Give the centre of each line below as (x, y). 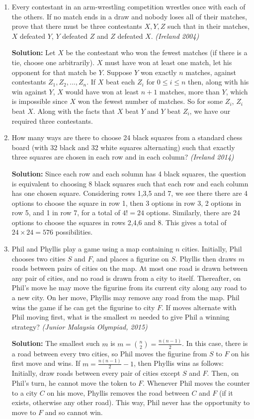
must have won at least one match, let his (168, 62)
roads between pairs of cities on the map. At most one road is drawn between (129, 268)
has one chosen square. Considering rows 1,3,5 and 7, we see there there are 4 (130, 193)
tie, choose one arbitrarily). (53, 62)
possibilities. (74, 232)
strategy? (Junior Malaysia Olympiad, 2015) (80, 326)
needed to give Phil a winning (184, 317)
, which (237, 91)
